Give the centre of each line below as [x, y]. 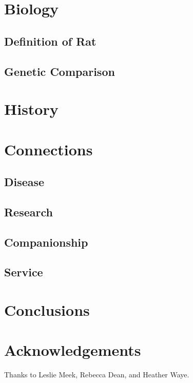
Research [28, 211]
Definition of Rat [50, 41]
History [31, 109]
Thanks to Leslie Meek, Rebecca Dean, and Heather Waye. [97, 375]
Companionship [46, 242]
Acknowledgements [73, 350]
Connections [49, 149]
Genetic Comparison [60, 71]
